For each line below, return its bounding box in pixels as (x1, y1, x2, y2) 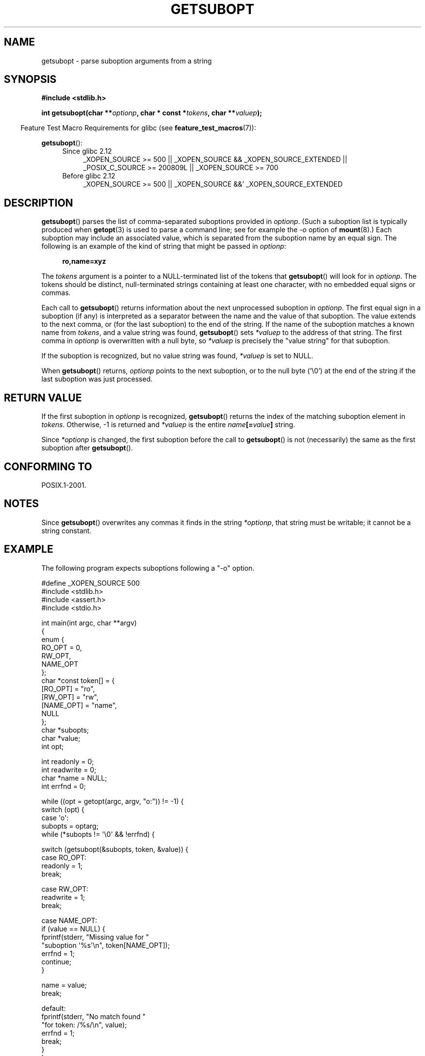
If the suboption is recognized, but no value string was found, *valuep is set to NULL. (41, 352, 313, 360)
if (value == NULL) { (41, 924, 105, 933)
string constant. (41, 526, 92, 535)
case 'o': (41, 813, 69, 822)
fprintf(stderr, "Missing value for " (41, 932, 149, 941)
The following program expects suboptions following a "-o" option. (41, 563, 255, 572)
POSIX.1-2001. (41, 480, 86, 489)
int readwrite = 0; (41, 765, 97, 774)
